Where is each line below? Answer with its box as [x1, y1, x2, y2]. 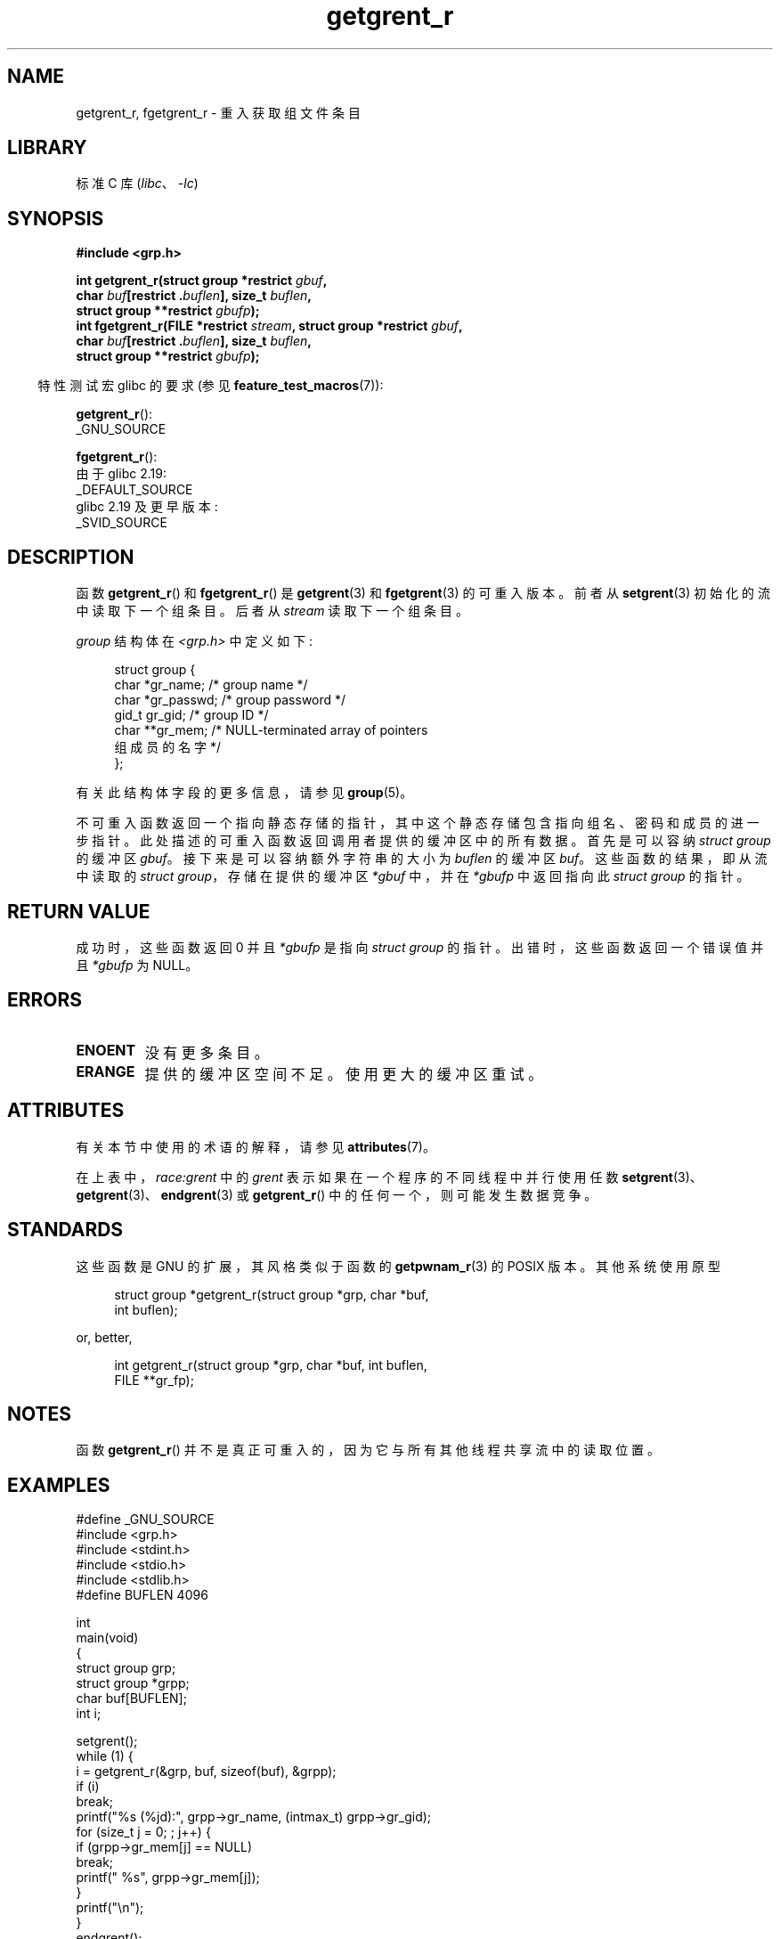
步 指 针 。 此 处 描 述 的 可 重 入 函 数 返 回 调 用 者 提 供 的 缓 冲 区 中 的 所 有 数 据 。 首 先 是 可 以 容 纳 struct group [76, 833, 771, 849]
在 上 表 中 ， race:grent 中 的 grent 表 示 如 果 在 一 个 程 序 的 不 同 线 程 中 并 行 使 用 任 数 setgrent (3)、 [76, 1169, 703, 1185]
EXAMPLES [7, 1473, 110, 1496]
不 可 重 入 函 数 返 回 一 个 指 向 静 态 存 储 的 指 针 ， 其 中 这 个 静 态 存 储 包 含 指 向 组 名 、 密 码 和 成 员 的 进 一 [76, 815, 760, 831]
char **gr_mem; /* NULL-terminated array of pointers [114, 722, 428, 738]
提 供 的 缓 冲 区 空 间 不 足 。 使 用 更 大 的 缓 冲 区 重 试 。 [144, 1064, 543, 1083]
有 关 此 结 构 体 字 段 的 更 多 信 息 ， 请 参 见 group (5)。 [76, 785, 413, 801]
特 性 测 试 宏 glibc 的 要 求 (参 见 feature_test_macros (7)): [37, 378, 384, 394]
